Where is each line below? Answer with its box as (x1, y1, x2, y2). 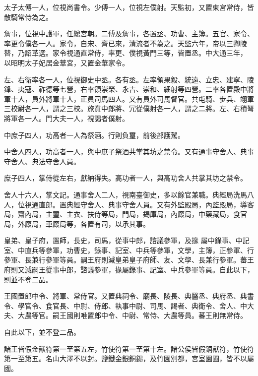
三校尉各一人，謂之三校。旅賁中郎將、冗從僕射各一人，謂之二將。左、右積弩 (4, 103, 254, 114)
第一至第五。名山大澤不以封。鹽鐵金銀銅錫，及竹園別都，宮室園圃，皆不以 (4, 353, 247, 364)
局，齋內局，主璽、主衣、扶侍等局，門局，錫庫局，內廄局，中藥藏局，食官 (4, 209, 247, 219)
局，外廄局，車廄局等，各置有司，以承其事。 (4, 218, 150, 229)
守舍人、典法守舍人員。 (4, 156, 80, 166)
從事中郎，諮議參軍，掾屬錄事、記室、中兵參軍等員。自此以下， (45, 264, 254, 275)
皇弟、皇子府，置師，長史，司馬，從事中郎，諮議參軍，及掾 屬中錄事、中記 (4, 235, 250, 246)
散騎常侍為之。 (4, 11, 53, 22)
